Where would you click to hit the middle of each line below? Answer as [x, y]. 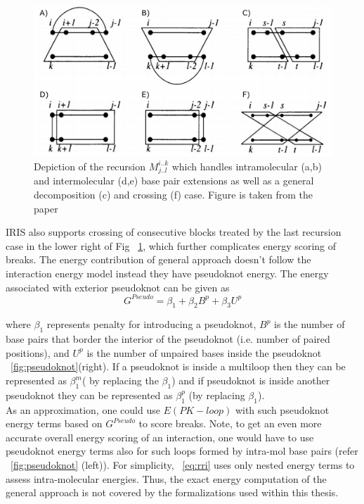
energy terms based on [54, 423]
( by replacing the [120, 380]
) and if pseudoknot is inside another [251, 380]
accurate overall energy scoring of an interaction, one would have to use [160, 437]
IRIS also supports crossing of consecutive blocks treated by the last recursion [174, 232]
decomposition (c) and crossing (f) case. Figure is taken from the [173, 194]
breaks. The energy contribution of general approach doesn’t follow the [158, 259]
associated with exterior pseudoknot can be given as [118, 287]
